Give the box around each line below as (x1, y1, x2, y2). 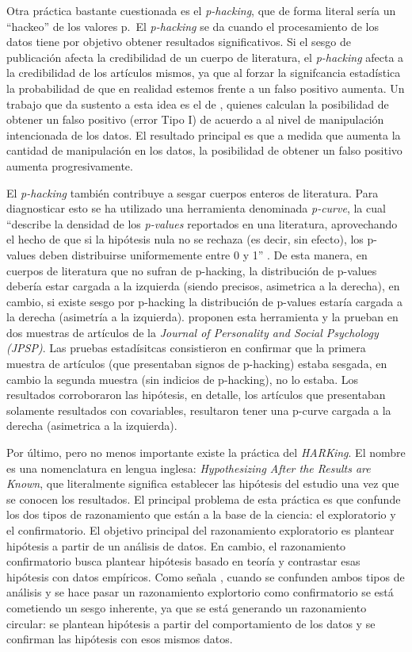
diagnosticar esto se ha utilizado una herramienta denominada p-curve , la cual (6, 200, 386, 217)
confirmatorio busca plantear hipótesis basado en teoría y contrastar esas (6, 553, 360, 570)
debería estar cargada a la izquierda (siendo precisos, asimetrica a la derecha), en (6, 278, 400, 294)
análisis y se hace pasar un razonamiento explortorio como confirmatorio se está (6, 584, 394, 600)
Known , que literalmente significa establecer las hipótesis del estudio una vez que (6, 475, 399, 492)
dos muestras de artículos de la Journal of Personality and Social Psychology (6, 324, 379, 340)
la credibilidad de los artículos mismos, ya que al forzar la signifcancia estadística (6, 64, 401, 81)
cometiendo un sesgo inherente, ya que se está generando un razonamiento (6, 599, 367, 616)
